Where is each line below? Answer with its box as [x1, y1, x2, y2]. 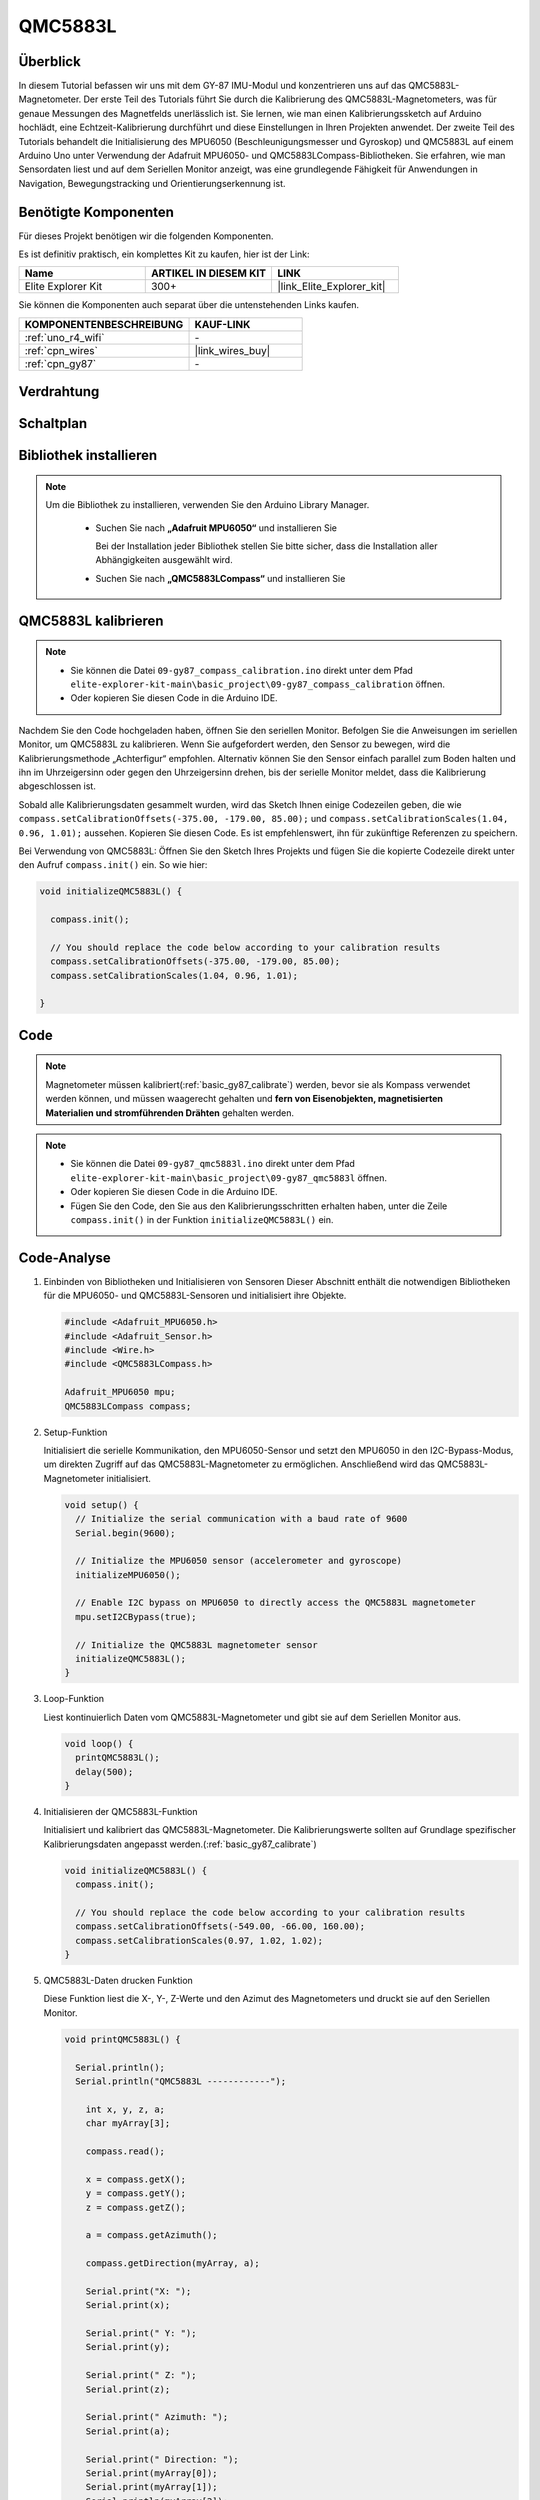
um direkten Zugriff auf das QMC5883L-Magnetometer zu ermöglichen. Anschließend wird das [43, 1458, 435, 1470]
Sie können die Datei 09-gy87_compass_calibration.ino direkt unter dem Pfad [70, 664, 414, 676]
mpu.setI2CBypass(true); [75, 1611, 197, 1622]
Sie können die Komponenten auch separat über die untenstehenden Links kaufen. [18, 299, 360, 311]
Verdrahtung [18, 383, 100, 400]
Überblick [18, 53, 82, 70]
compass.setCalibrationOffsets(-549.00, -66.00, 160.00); [75, 1921, 366, 1932]
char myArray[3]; [85, 2118, 171, 2129]
